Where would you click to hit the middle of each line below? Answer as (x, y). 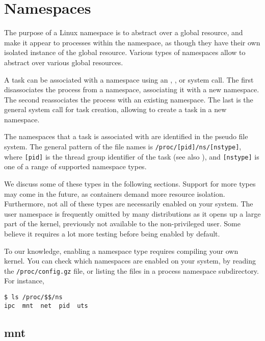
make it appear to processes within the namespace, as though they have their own (132, 42)
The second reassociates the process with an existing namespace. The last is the (129, 99)
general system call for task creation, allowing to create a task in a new (115, 109)
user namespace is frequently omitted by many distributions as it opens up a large (132, 213)
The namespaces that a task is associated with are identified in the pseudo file (126, 136)
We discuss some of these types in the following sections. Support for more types (130, 183)
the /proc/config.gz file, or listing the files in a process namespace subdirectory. (131, 270)
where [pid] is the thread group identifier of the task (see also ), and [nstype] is (132, 156)
